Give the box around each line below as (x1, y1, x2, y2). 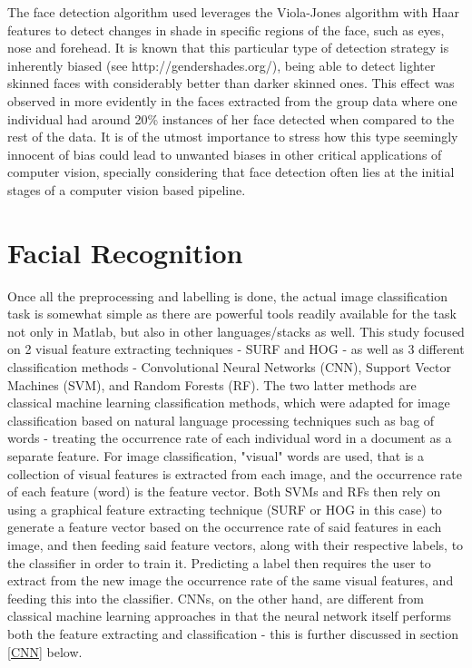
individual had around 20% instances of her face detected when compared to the (7, 109, 455, 128)
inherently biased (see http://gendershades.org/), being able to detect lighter (7, 55, 436, 74)
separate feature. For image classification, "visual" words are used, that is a (7, 447, 424, 465)
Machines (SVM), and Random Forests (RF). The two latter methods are (7, 375, 417, 394)
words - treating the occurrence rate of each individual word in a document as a (7, 428, 452, 447)
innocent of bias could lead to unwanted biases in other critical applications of (7, 144, 442, 163)
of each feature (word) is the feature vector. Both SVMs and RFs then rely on (7, 482, 441, 501)
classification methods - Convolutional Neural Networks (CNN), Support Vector (7, 358, 451, 377)
